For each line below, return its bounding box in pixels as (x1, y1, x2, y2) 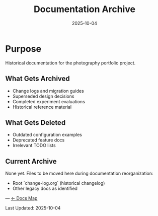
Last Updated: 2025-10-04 (5, 205, 61, 211)
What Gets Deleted (5, 118, 66, 127)
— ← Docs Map (5, 195, 38, 201)
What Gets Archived (5, 75, 70, 83)
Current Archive (5, 157, 57, 166)
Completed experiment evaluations (12, 98, 86, 104)
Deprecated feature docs (12, 137, 65, 143)
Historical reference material (12, 104, 72, 110)
